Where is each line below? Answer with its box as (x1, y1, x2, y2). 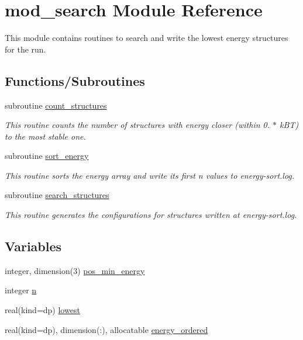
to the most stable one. (5, 130, 86, 142)
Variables (5, 237, 62, 255)
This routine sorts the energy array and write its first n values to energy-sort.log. (5, 169, 295, 181)
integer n (5, 284, 37, 296)
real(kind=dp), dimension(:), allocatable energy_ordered (5, 323, 208, 335)
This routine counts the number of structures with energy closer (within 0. (5, 119, 270, 131)
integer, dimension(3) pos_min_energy (5, 264, 145, 276)
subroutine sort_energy (5, 150, 89, 162)
